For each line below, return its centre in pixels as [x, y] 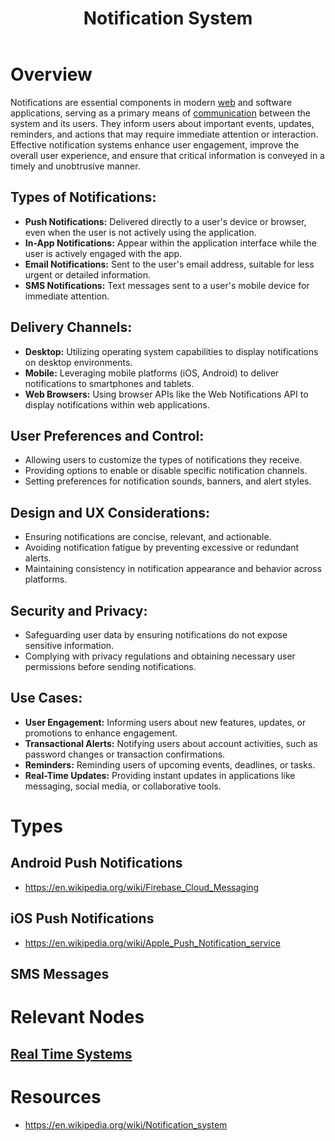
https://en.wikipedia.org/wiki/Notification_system [126, 1124]
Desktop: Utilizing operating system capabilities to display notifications [171, 351]
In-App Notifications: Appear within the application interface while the [170, 243]
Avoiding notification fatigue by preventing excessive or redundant [161, 548]
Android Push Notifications [96, 863]
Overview [51, 74]
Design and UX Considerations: [110, 512]
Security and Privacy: [79, 610]
